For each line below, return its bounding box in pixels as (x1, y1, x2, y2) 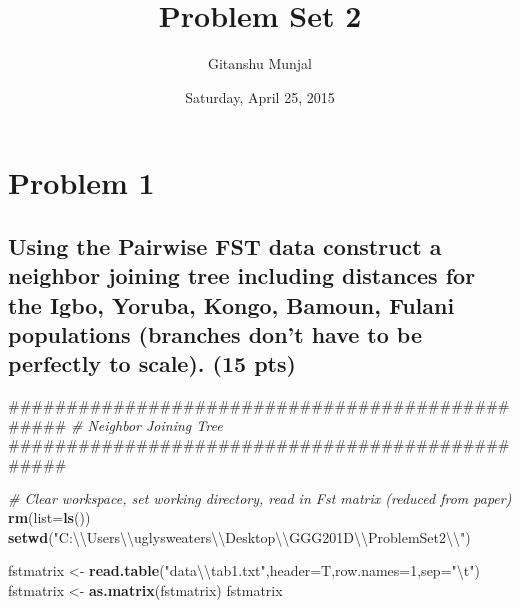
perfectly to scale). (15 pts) (8, 348, 296, 379)
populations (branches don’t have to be (8, 319, 423, 350)
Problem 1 (8, 162, 155, 203)
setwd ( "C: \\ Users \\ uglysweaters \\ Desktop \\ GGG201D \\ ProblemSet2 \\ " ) (8, 526, 471, 547)
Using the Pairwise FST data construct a (8, 230, 442, 261)
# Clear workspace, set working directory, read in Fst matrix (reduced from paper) (8, 487, 512, 508)
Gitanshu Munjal (207, 53, 313, 74)
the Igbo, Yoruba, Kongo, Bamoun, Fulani (8, 289, 455, 320)
